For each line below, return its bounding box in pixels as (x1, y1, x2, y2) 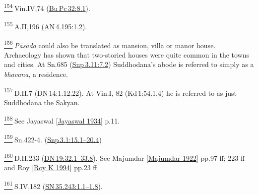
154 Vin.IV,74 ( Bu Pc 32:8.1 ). (4, 1, 90, 13)
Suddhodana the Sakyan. (4, 97, 80, 107)
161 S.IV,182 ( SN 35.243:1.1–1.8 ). (4, 179, 103, 191)
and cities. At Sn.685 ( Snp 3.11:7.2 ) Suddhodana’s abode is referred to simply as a (4, 59, 254, 69)
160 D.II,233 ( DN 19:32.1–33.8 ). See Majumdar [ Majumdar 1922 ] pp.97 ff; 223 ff (4, 151, 245, 163)
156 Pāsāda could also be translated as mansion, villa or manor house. (4, 38, 216, 50)
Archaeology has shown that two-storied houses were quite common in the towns (4, 49, 250, 60)
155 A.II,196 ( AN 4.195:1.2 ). (4, 20, 87, 31)
